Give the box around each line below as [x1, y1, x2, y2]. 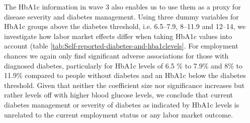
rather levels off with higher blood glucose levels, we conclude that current [4, 89, 233, 100]
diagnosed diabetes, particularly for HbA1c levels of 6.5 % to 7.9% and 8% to [4, 60, 243, 70]
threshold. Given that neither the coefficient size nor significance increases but [4, 79, 245, 90]
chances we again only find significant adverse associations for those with [4, 50, 229, 60]
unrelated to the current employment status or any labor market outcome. [4, 109, 233, 119]
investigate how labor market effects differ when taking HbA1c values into [4, 30, 232, 41]
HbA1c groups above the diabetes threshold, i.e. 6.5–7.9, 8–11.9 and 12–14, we [4, 21, 246, 31]
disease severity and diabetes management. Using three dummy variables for [4, 11, 239, 21]
